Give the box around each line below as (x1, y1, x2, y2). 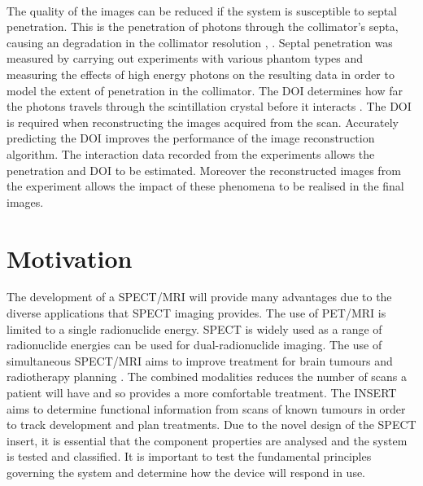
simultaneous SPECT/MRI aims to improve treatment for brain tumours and (7, 352, 393, 369)
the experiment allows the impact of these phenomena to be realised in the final (7, 177, 404, 195)
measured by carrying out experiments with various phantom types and (7, 50, 364, 67)
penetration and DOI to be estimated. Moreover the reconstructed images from (7, 161, 401, 178)
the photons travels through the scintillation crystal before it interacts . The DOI (7, 98, 412, 115)
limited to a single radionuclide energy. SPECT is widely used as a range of (7, 320, 382, 337)
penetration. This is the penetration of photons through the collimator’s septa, (7, 18, 399, 35)
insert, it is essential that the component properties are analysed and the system (7, 431, 408, 449)
